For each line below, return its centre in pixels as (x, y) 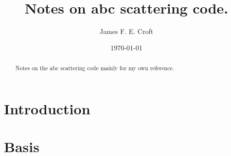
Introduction (47, 108)
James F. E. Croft (126, 31)
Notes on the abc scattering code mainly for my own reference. (95, 68)
